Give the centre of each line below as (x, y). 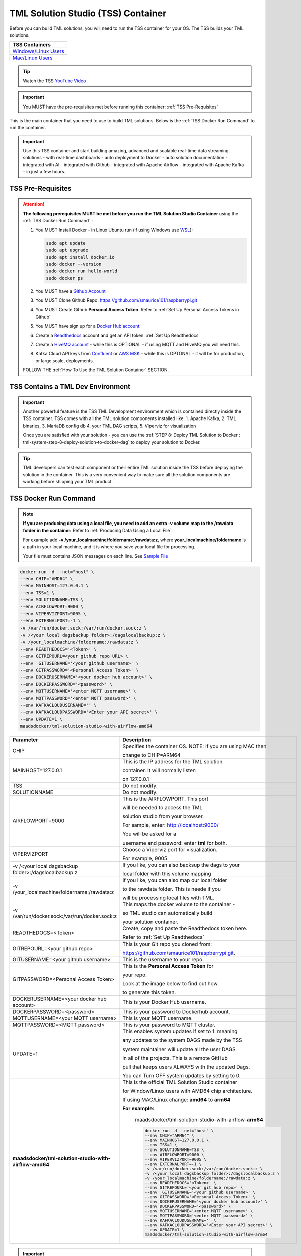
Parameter (25, 740)
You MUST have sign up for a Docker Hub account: (88, 326)
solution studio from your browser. (163, 816)
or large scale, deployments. (65, 360)
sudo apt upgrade (67, 250)
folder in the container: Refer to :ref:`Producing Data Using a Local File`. (98, 531)
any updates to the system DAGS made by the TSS (182, 1040)
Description (137, 740)
